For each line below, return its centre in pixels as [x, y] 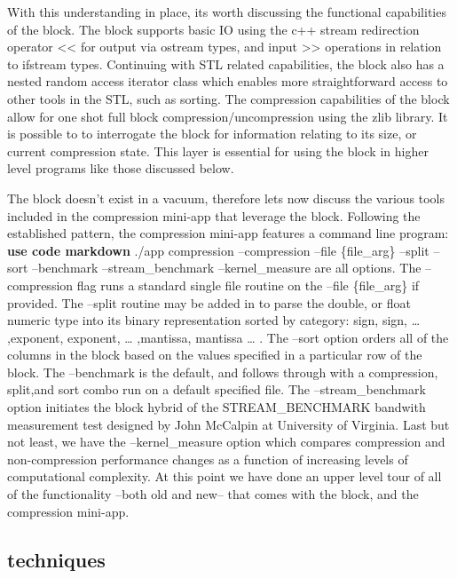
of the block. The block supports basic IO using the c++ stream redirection [213, 29]
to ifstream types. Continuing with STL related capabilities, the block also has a [226, 63]
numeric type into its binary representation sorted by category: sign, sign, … [214, 320]
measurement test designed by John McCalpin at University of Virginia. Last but [228, 424]
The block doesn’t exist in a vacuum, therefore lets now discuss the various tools [226, 198]
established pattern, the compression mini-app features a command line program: [228, 233]
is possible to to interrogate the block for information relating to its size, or [212, 134]
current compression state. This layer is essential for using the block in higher [218, 150]
